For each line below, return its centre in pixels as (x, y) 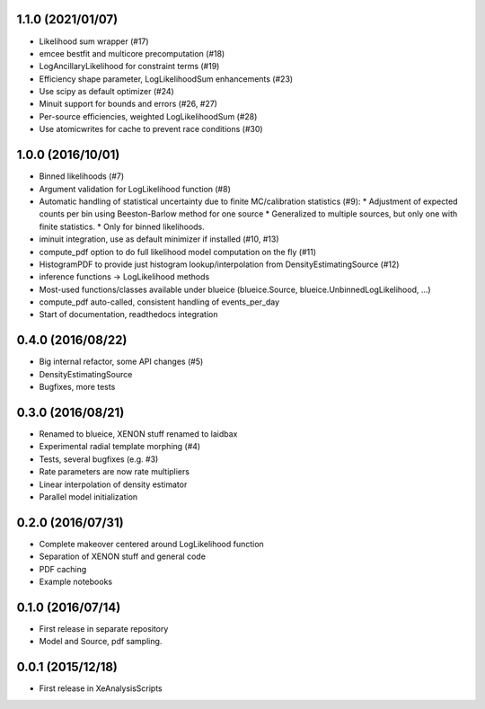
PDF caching (63, 569)
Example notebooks (75, 582)
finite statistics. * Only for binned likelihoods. (122, 226)
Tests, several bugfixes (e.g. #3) (99, 459)
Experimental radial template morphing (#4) (120, 447)
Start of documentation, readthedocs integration (128, 315)
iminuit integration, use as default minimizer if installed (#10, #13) (159, 239)
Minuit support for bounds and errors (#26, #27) (128, 104)
